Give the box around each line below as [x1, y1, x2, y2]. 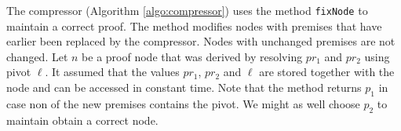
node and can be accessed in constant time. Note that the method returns [6, 79, 362, 96]
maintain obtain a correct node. [6, 111, 159, 128]
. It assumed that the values [45, 64, 180, 80]
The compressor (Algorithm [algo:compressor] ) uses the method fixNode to [6, 2, 368, 18]
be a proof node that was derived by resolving [82, 48, 303, 64]
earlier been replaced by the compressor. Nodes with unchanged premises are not [6, 33, 396, 49]
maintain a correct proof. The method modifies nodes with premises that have [6, 17, 382, 34]
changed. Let [6, 48, 68, 64]
